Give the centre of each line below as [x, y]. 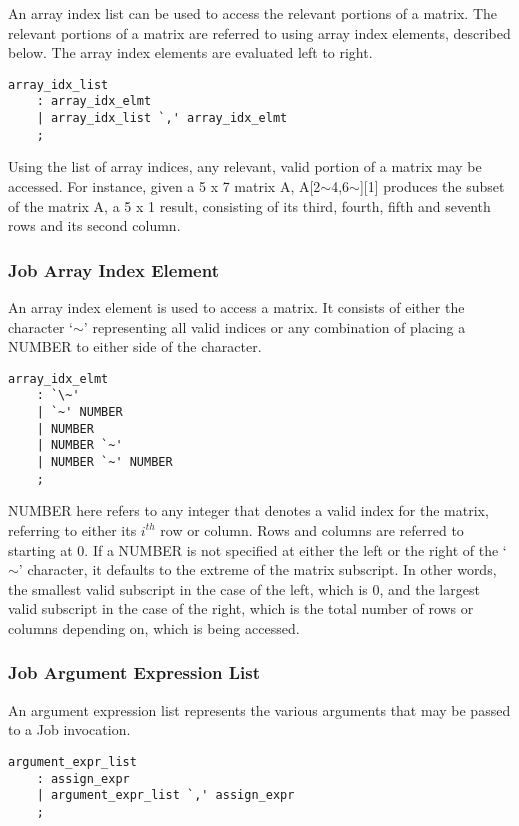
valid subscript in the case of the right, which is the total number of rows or [241, 608]
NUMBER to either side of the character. [135, 346]
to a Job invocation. [69, 729]
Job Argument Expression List [134, 672]
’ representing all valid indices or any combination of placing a [274, 326]
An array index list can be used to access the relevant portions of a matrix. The [252, 13]
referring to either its [72, 529]
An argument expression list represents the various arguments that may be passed [259, 709]
